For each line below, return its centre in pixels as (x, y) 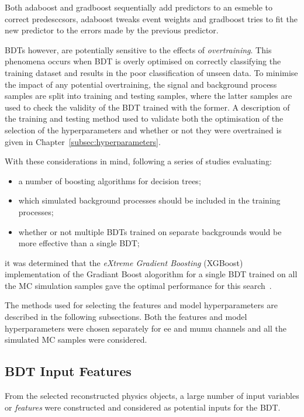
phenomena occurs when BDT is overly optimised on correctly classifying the (143, 61)
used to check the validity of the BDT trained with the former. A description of (147, 107)
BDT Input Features (68, 371)
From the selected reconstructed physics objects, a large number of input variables (152, 396)
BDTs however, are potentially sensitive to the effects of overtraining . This (138, 49)
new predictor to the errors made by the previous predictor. (112, 30)
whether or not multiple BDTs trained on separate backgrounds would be (150, 231)
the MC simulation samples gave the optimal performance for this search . (138, 285)
